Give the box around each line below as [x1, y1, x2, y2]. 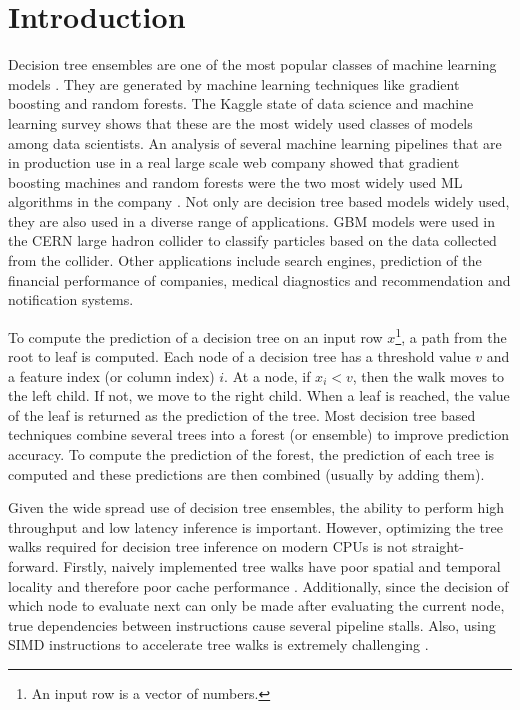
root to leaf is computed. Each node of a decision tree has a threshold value [8, 346, 471, 367]
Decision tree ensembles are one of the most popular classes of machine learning [8, 54, 497, 75]
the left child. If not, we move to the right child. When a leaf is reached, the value [8, 385, 510, 406]
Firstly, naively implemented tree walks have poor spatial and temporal [63, 556, 501, 577]
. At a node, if [224, 365, 311, 386]
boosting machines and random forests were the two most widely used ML [8, 171, 463, 192]
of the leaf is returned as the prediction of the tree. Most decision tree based [8, 404, 476, 425]
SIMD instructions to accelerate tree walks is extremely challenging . [8, 634, 429, 655]
